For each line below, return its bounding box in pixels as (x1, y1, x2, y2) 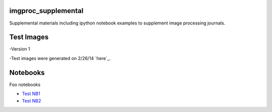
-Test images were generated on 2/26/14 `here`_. (9, 55, 111, 61)
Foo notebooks (9, 81, 41, 87)
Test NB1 (22, 90, 40, 97)
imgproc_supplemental (9, 6, 84, 15)
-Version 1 (9, 46, 30, 52)
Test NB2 (22, 97, 41, 103)
